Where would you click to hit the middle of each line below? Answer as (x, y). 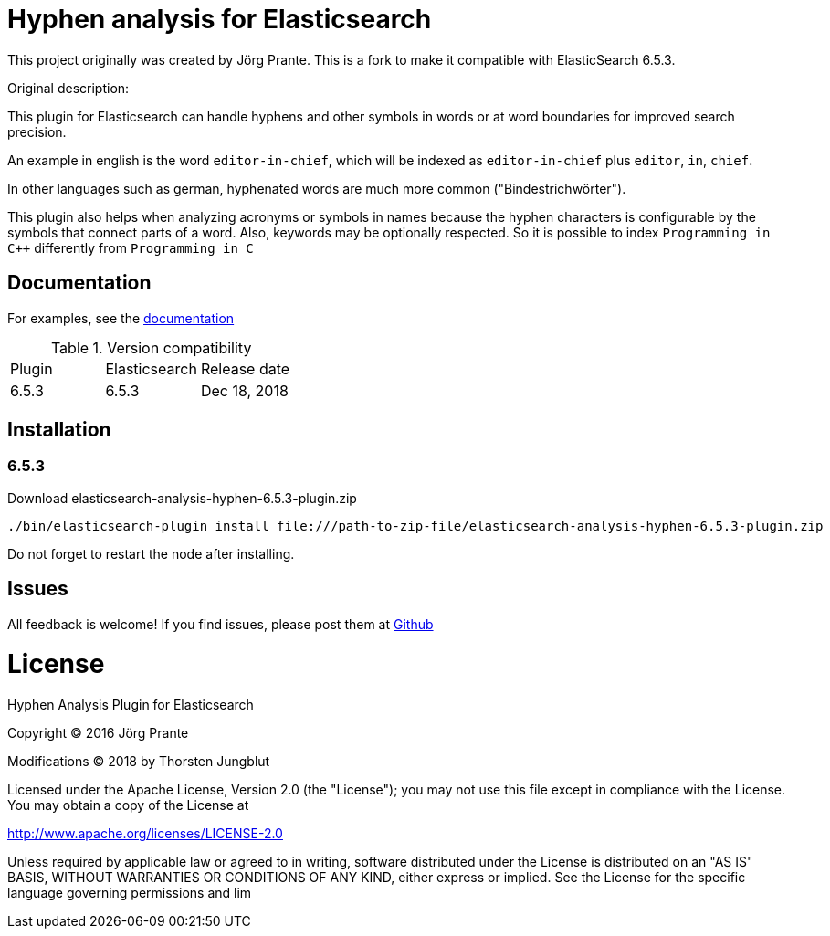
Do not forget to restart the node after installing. (151, 553)
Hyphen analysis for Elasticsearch (220, 19)
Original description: (68, 88)
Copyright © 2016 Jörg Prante (98, 733)
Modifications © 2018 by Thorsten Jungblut (139, 762)
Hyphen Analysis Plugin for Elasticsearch (131, 705)
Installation (59, 430)
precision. (37, 131)
